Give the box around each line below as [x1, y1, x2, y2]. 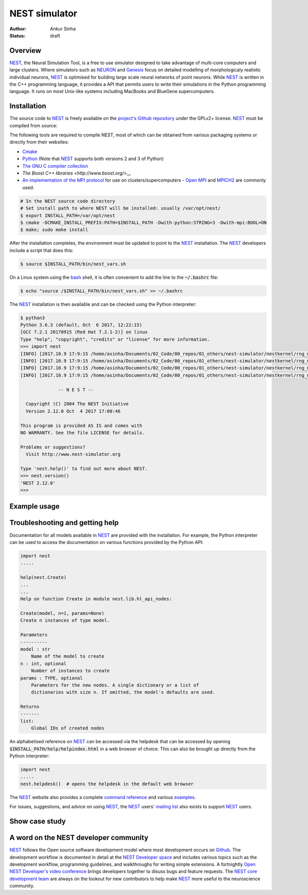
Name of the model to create [31, 653, 105, 659]
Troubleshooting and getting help [9, 518, 119, 527]
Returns [20, 704, 40, 710]
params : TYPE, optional [20, 675, 83, 681]
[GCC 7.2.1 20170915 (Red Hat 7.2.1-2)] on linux [20, 329, 148, 335]
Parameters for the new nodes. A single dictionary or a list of [31, 682, 199, 688]
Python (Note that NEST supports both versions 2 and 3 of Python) [22, 155, 164, 162]
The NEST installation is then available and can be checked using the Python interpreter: [9, 301, 197, 307]
